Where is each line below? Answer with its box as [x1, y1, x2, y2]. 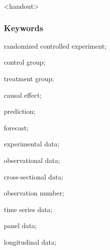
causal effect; [4, 89, 42, 100]
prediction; [4, 106, 36, 116]
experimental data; [4, 139, 59, 149]
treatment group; [4, 73, 54, 83]
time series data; [4, 204, 53, 214]
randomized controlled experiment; [4, 40, 107, 51]
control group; [4, 57, 46, 67]
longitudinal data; [4, 236, 56, 247]
